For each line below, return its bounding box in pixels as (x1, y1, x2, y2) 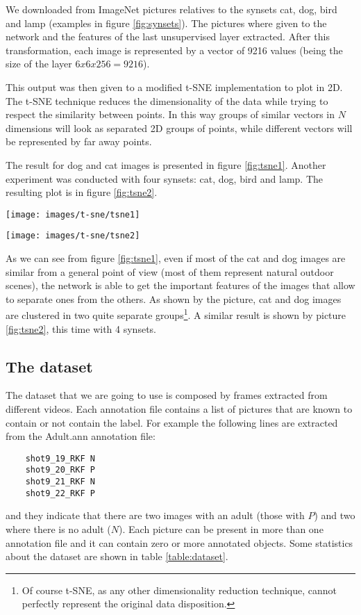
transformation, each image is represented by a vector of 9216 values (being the (6, 42, 343, 57)
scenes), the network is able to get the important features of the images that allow (6, 278, 355, 293)
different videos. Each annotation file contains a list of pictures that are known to (6, 402, 353, 416)
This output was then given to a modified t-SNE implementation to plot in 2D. (6, 79, 343, 94)
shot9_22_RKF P (25, 488, 95, 498)
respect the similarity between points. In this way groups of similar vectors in (6, 107, 335, 122)
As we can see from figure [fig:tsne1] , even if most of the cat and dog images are (6, 251, 346, 265)
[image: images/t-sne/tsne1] (6, 209, 140, 220)
